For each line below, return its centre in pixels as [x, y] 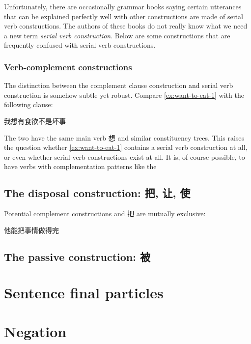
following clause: [28, 104]
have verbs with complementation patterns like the [80, 166]
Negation [35, 331]
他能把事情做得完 [31, 230]
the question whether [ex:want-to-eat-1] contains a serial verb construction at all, [126, 147]
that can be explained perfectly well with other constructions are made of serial [124, 16]
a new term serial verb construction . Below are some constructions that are [117, 35]
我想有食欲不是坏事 [35, 121]
